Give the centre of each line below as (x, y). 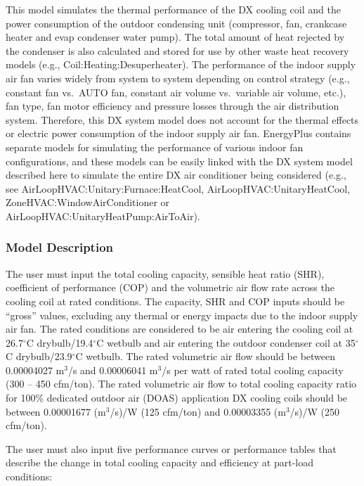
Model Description (60, 247)
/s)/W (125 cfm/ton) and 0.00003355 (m (198, 411)
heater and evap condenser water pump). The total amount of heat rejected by (175, 37)
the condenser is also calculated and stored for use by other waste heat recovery (177, 50)
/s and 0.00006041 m (113, 370)
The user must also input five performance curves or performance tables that (171, 448)
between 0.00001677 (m (56, 411)
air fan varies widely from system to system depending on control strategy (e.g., (178, 78)
